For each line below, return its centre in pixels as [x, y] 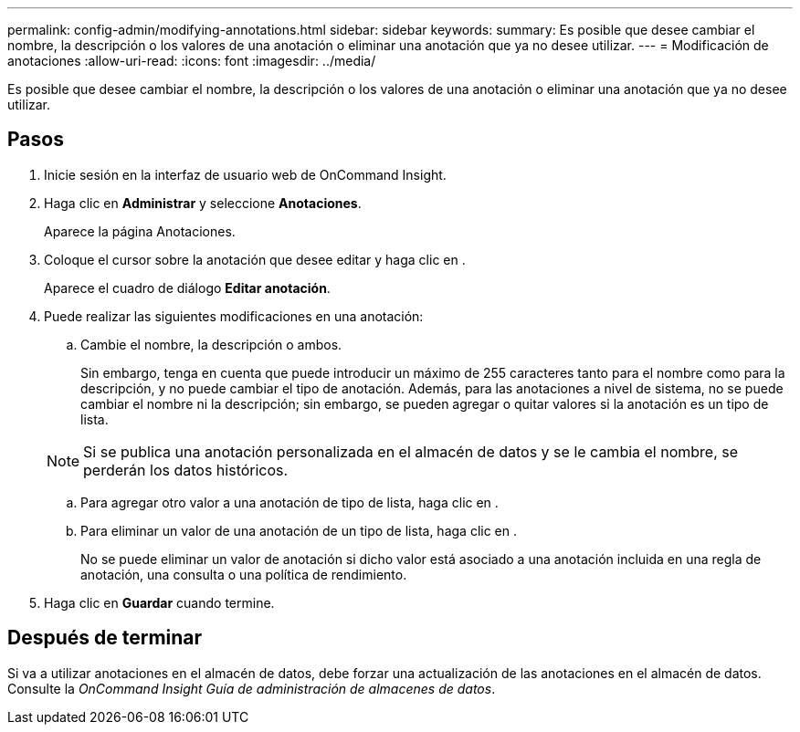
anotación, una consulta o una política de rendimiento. [244, 574]
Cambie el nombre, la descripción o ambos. [211, 344]
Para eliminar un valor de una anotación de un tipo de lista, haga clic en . [299, 530]
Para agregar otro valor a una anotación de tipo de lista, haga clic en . [289, 502]
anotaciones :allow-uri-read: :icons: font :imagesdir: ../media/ [192, 61]
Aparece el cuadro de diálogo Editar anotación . [187, 288]
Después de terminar [105, 638]
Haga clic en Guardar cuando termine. [159, 602]
